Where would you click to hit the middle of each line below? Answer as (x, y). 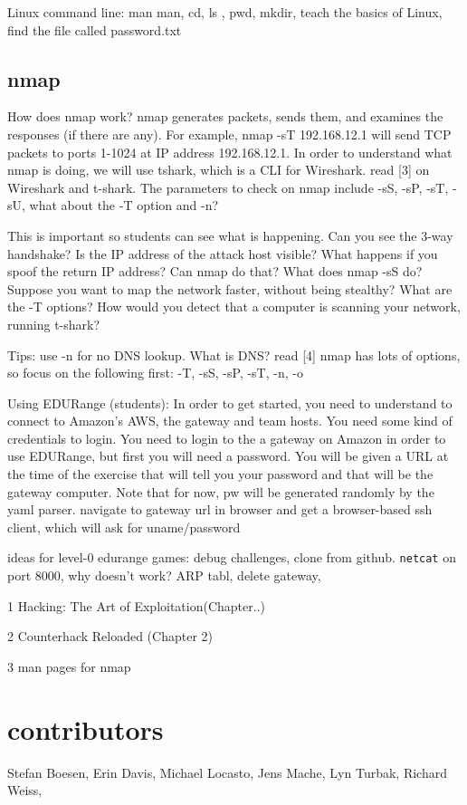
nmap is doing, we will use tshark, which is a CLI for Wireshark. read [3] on (219, 170)
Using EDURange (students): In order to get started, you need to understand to (230, 402)
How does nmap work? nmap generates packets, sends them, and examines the (225, 116)
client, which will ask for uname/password (124, 527)
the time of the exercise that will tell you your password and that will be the (220, 474)
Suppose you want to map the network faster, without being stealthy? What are (230, 288)
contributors (86, 728)
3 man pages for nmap (69, 666)
